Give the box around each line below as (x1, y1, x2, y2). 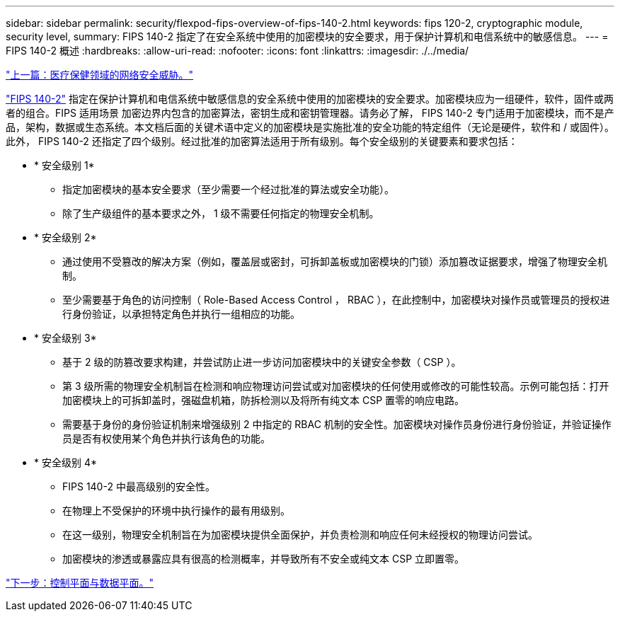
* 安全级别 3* (34, 332, 97, 344)
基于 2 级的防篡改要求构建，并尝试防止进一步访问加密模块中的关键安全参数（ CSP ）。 (62, 356, 461, 368)
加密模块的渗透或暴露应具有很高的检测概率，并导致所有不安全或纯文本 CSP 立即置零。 (62, 553, 465, 565)
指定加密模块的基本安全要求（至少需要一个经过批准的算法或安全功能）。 (62, 183, 394, 195)
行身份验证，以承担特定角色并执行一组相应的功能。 (62, 308, 300, 320)
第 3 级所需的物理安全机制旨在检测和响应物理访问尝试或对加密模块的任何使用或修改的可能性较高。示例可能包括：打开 (62, 380, 609, 392)
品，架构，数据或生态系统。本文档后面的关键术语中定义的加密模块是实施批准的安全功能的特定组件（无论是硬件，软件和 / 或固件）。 (6, 121, 614, 133)
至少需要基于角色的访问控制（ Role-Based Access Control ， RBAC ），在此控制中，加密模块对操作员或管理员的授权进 (62, 294, 610, 306)
